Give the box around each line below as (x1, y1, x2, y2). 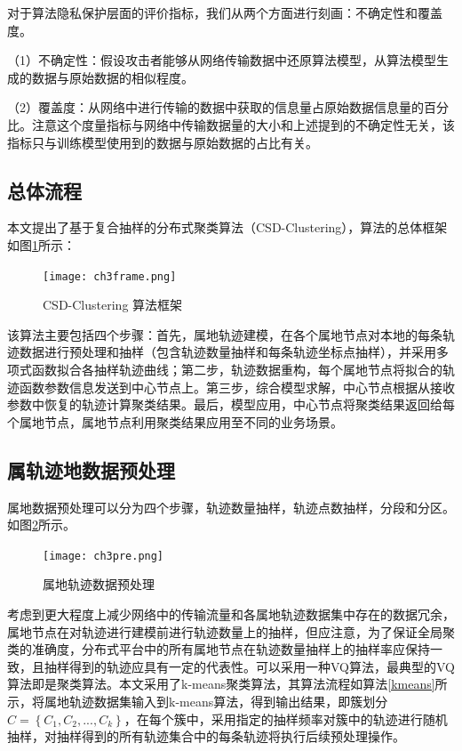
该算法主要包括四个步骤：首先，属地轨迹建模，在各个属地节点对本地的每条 (7, 325, 442, 343)
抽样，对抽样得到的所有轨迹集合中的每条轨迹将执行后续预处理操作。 (7, 727, 405, 746)
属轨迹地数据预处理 (7, 456, 175, 483)
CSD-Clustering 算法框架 (43, 295, 183, 314)
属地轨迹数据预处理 (43, 575, 155, 594)
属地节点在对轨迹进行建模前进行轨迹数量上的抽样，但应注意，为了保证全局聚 (7, 622, 455, 641)
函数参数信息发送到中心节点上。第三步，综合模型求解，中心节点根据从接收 (19, 377, 455, 396)
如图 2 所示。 (7, 515, 76, 534)
